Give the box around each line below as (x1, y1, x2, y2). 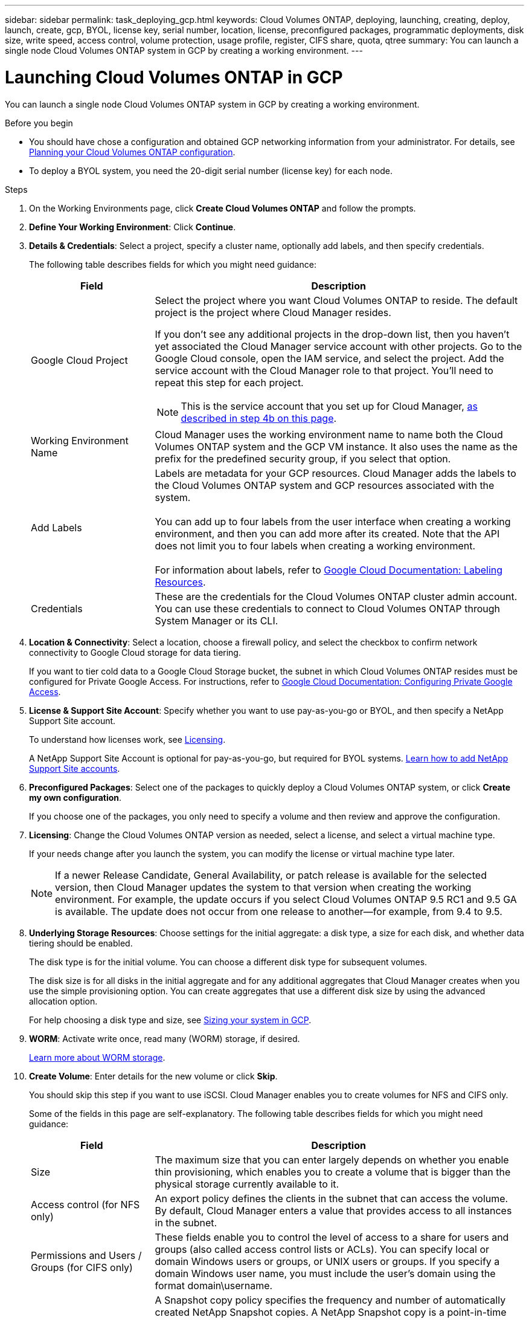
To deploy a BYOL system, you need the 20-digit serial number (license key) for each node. (29, 165, 393, 176)
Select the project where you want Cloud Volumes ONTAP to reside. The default (155, 294, 518, 306)
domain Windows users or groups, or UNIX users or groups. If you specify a (155, 1255, 500, 1267)
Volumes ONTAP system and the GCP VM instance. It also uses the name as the (155, 440, 518, 453)
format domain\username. (155, 1279, 273, 1292)
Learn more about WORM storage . (29, 1052, 165, 1063)
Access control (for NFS (31, 1198, 140, 1211)
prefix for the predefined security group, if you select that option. (155, 452, 451, 465)
